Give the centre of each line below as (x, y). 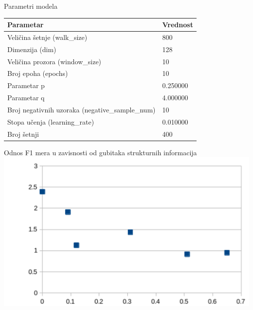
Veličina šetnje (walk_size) (47, 37)
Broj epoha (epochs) (38, 73)
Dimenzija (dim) (32, 49)
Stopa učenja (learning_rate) (51, 121)
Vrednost (178, 25)
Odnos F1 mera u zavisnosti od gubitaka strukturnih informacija (100, 152)
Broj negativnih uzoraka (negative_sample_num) (81, 109)
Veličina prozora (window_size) (54, 61)
